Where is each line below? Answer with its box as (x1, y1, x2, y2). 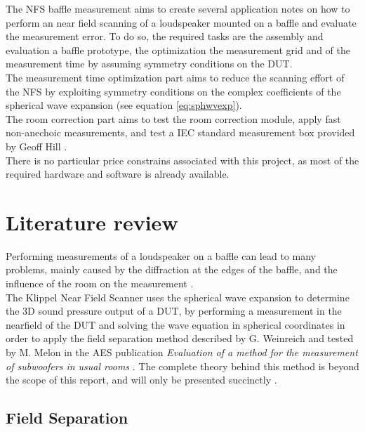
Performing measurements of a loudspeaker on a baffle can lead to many (6, 248, 316, 263)
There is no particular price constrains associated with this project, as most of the (6, 152, 359, 167)
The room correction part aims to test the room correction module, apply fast (6, 111, 341, 126)
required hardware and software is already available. (6, 166, 230, 181)
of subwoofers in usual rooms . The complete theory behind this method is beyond (6, 358, 359, 373)
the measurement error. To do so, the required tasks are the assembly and (6, 29, 324, 44)
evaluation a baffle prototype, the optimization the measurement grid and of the (6, 42, 350, 57)
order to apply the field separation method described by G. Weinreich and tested (6, 331, 354, 346)
